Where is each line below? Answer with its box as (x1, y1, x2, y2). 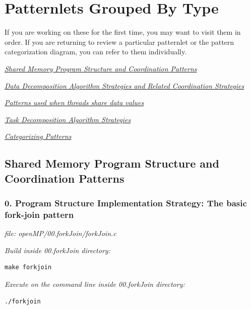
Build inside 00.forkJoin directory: (5, 245, 110, 255)
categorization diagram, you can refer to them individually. (5, 46, 187, 57)
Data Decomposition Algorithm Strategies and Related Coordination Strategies (5, 80, 244, 91)
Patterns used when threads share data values (5, 97, 144, 108)
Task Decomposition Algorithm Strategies (5, 114, 131, 124)
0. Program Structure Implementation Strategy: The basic (5, 196, 247, 209)
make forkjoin (5, 264, 52, 271)
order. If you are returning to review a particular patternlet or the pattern (5, 36, 234, 47)
